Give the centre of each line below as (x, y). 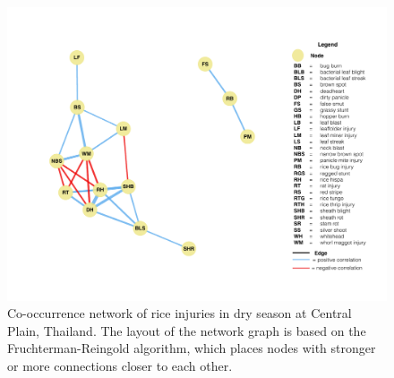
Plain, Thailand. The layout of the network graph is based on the (187, 330)
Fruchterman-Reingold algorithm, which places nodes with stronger (192, 348)
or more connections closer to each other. (120, 365)
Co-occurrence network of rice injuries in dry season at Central (180, 313)
